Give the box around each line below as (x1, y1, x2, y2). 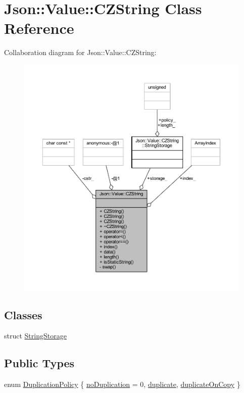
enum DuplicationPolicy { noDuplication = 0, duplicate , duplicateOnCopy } (4, 379, 240, 389)
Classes (4, 307, 42, 322)
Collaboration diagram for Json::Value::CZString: (4, 47, 157, 58)
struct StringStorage (4, 330, 67, 341)
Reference (4, 18, 74, 38)
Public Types (4, 355, 75, 371)
